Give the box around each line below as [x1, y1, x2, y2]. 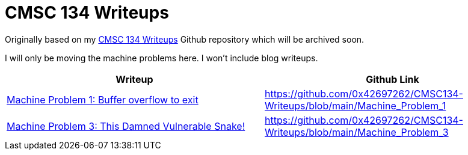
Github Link [366, 73, 419, 85]
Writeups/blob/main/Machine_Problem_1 [265, 99, 446, 112]
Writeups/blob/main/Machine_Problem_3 [265, 126, 449, 138]
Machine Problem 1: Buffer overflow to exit [7, 93, 199, 106]
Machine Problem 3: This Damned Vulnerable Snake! [7, 120, 245, 132]
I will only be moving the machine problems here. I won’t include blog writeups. [5, 52, 318, 63]
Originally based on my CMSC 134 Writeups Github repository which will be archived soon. [5, 34, 365, 44]
